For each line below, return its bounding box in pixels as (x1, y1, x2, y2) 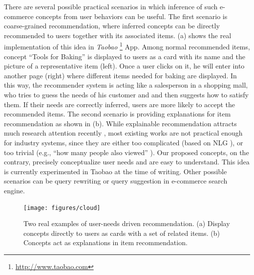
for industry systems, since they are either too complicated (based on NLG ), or (4, 137, 243, 147)
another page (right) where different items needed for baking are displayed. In (4, 70, 237, 80)
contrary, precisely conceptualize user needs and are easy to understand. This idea (4, 157, 250, 167)
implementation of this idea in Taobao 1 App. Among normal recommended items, (4, 40, 250, 52)
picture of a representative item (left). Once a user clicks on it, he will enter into (4, 61, 245, 71)
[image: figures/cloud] (23, 204, 101, 211)
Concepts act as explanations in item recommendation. (23, 237, 188, 248)
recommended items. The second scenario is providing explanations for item (4, 109, 231, 119)
